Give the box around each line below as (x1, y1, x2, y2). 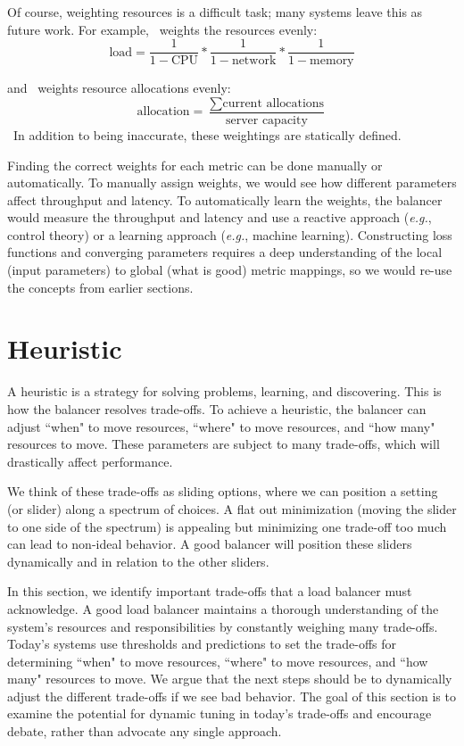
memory (310, 54, 354, 68)
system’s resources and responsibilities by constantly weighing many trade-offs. (7, 617, 438, 635)
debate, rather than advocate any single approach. (7, 722, 282, 741)
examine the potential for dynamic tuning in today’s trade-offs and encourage (7, 704, 432, 723)
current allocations (222, 96, 325, 110)
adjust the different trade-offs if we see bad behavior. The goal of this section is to (7, 686, 456, 705)
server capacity (225, 113, 308, 127)
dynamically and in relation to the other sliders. (7, 551, 269, 570)
